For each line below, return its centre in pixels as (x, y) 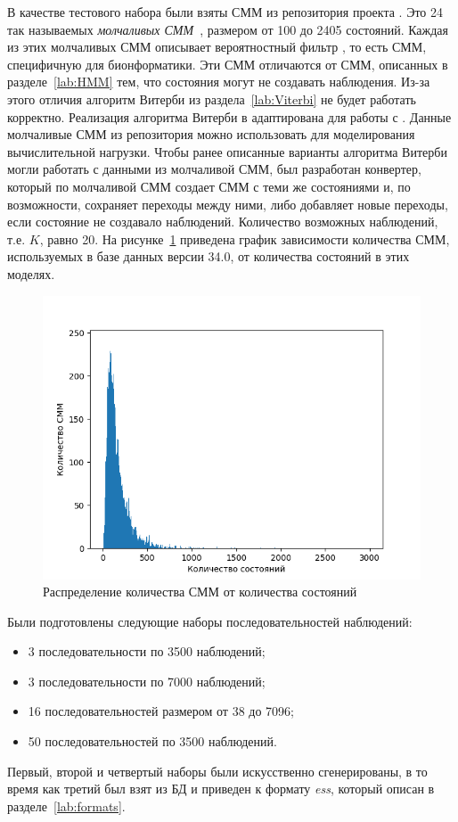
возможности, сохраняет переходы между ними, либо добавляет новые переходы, (228, 204)
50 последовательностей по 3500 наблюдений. (152, 741)
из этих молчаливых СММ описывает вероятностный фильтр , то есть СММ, (217, 47)
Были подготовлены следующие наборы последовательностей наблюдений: (210, 621)
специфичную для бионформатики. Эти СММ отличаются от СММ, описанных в (228, 64)
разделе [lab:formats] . (66, 806)
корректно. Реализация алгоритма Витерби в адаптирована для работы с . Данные (229, 116)
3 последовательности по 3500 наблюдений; (147, 651)
